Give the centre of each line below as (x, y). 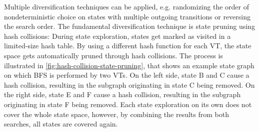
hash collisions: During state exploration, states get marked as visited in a (117, 36)
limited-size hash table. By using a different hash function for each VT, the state (128, 46)
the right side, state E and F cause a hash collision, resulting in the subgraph (122, 94)
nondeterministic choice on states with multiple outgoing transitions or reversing (127, 16)
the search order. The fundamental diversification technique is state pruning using (129, 26)
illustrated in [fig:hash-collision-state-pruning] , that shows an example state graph (129, 65)
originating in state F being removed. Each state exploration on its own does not (128, 104)
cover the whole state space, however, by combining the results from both (116, 114)
